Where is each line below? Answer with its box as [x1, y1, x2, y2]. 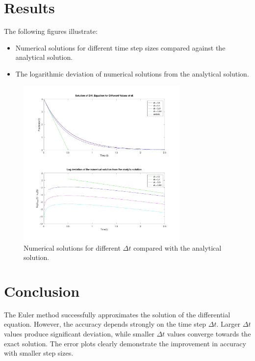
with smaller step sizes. [4, 348, 74, 358]
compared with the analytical [133, 242, 222, 253]
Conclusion [4, 281, 80, 301]
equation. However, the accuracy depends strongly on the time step [4, 319, 206, 329]
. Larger [216, 319, 241, 329]
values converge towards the [167, 329, 251, 339]
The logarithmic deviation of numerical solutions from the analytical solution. [15, 68, 249, 78]
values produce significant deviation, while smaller [4, 329, 154, 339]
